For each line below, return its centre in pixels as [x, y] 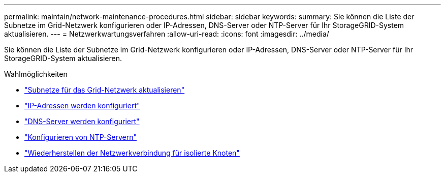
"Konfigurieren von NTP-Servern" [81, 137]
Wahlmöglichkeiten [36, 74]
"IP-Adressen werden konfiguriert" [82, 106]
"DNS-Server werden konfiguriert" [82, 121]
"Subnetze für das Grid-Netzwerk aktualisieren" [105, 90]
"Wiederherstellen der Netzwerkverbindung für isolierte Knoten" [132, 153]
